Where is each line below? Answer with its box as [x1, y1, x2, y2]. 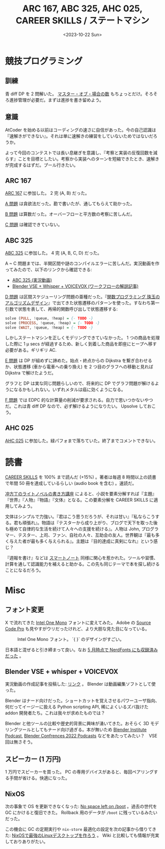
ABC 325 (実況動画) [12, 277, 53, 283]
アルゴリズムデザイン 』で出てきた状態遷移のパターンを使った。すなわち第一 [5, 300, 160, 306]
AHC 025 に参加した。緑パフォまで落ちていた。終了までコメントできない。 [5, 438, 158, 443]
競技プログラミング [5, 55, 83, 67]
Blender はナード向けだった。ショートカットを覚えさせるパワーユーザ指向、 [5, 698, 160, 703]
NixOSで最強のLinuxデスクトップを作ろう [11, 832, 96, 838]
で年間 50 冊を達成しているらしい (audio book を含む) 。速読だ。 [5, 480, 137, 486]
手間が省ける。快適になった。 [9, 775, 70, 781]
